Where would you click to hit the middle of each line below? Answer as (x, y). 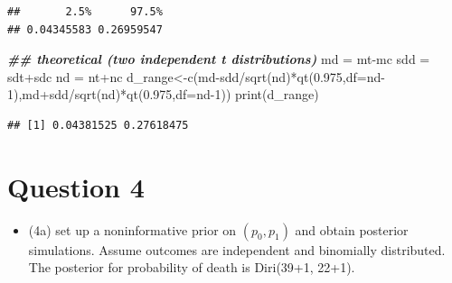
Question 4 (76, 186)
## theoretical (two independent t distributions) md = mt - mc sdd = (219, 59)
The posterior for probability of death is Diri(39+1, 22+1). (192, 267)
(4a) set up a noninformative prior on (132, 229)
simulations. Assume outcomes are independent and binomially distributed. (237, 249)
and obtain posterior (352, 229)
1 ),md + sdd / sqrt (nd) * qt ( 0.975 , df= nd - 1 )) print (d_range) (163, 94)
